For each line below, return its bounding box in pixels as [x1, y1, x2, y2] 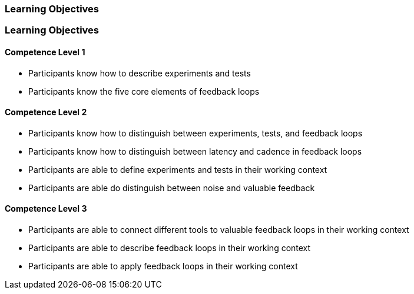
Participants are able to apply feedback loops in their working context [28, 261, 298, 272]
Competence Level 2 [5, 107, 87, 118]
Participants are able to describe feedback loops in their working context [28, 243, 311, 253]
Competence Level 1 [5, 46, 85, 57]
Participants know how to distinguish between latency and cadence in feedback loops [28, 146, 362, 156]
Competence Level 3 [5, 203, 87, 214]
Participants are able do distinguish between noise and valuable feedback [28, 182, 315, 193]
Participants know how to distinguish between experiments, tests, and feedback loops [28, 128, 363, 138]
